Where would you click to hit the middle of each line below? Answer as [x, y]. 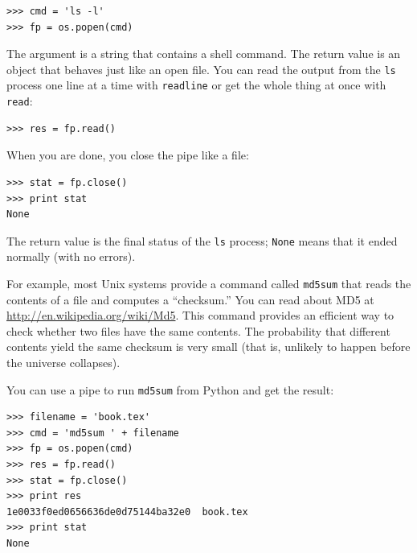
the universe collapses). [63, 362]
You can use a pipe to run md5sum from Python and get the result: [170, 389]
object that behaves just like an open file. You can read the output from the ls [201, 69]
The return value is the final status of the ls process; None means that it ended [202, 240]
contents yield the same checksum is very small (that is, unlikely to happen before [208, 347]
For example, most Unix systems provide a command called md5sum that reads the [209, 283]
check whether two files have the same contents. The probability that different [198, 330]
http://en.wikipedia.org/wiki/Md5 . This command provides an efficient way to [200, 315]
